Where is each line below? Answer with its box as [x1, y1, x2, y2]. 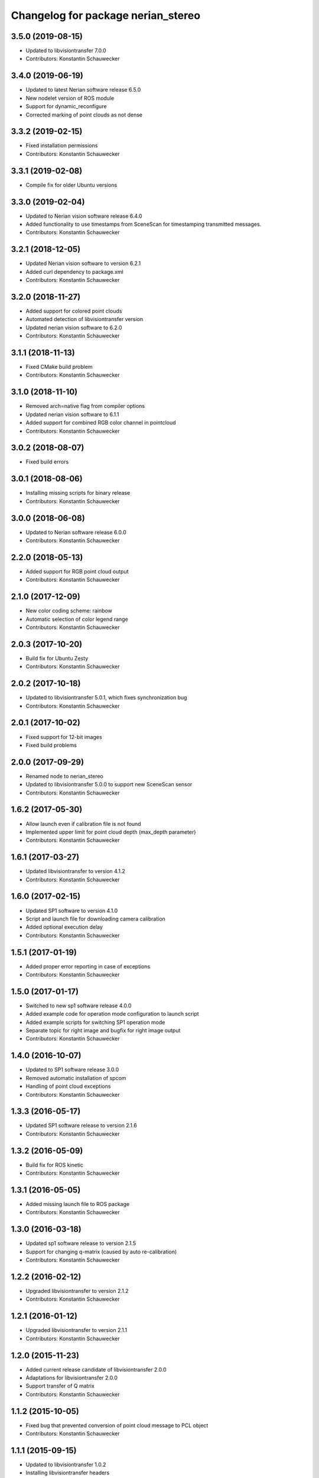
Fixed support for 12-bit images [25, 733, 103, 740]
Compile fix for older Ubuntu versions [25, 181, 118, 189]
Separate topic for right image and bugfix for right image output [25, 1027, 181, 1034]
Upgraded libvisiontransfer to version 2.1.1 [25, 1327, 128, 1334]
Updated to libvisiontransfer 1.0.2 [25, 1461, 106, 1468]
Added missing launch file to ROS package [25, 1201, 130, 1208]
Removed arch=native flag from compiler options [25, 403, 145, 410]
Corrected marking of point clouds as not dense [25, 111, 143, 118]
